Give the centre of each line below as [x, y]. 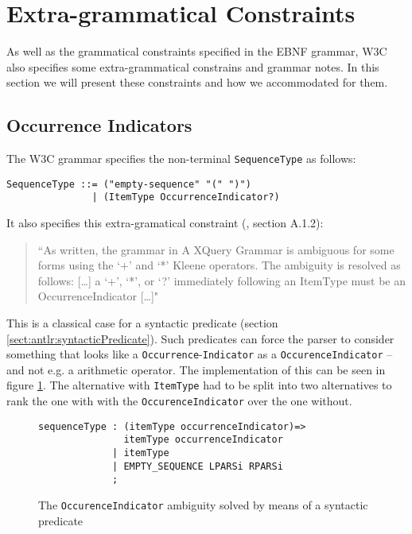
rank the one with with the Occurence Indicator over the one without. [179, 401]
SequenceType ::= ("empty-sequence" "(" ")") [129, 184]
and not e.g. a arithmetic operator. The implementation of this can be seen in [196, 369]
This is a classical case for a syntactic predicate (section [142, 323]
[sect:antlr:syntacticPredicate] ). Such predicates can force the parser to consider [200, 338]
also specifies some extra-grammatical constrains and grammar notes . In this [193, 66]
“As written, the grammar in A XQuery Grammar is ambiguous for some [216, 249]
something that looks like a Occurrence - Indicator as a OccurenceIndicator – [200, 354]
